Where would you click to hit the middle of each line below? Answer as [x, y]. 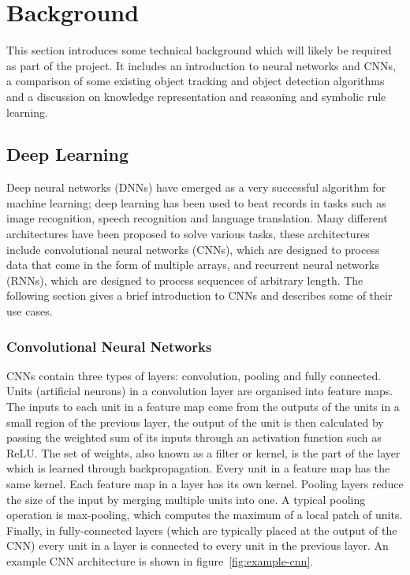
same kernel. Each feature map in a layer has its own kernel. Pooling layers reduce [205, 484]
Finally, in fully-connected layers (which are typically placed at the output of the [202, 530]
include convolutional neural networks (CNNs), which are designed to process [193, 249]
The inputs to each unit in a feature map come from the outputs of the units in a [203, 407]
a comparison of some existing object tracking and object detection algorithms [196, 81]
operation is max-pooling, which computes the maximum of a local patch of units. [205, 515]
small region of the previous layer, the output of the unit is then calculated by [195, 422]
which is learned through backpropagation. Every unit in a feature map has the [198, 468]
